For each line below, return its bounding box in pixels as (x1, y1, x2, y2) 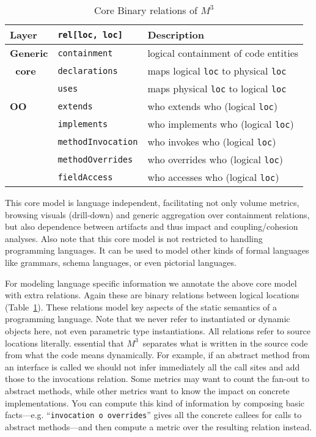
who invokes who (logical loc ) (147, 134, 276, 149)
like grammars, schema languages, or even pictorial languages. (5, 255, 237, 268)
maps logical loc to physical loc (147, 64, 287, 78)
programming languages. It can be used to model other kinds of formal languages (5, 244, 309, 257)
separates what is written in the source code (142, 336, 308, 349)
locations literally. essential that (5, 336, 124, 349)
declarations (57, 65, 118, 76)
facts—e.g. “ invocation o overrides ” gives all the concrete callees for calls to (5, 408, 302, 421)
